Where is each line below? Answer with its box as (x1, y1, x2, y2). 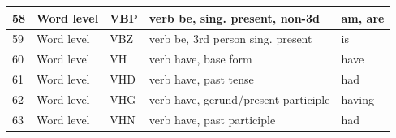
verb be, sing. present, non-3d (148, 9, 320, 26)
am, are (341, 9, 385, 26)
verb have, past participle (148, 110, 276, 127)
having (341, 90, 374, 107)
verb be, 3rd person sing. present (148, 30, 312, 47)
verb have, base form (148, 50, 252, 67)
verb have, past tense (148, 71, 254, 88)
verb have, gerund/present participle (148, 90, 330, 107)
